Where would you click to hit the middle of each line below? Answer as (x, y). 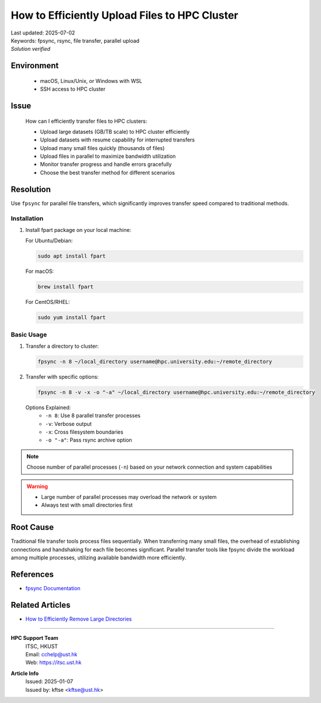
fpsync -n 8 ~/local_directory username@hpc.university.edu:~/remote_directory (155, 361)
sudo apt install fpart (72, 256)
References (32, 574)
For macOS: (40, 271)
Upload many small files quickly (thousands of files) (102, 148)
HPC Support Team (34, 638)
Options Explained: (48, 407)
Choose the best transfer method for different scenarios (108, 172)
